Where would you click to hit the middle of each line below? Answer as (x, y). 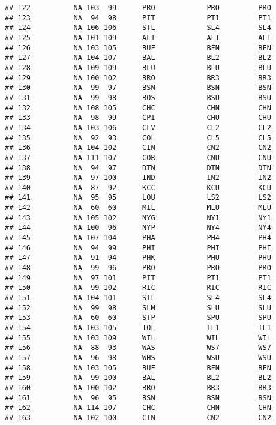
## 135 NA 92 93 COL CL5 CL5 (138, 138)
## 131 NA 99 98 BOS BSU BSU (138, 98)
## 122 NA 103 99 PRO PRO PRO (138, 8)
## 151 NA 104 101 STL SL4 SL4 (138, 298)
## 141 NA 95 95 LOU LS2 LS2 (138, 198)
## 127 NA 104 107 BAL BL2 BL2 (138, 58)
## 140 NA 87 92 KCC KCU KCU (138, 188)
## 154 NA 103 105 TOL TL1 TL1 (138, 328)
